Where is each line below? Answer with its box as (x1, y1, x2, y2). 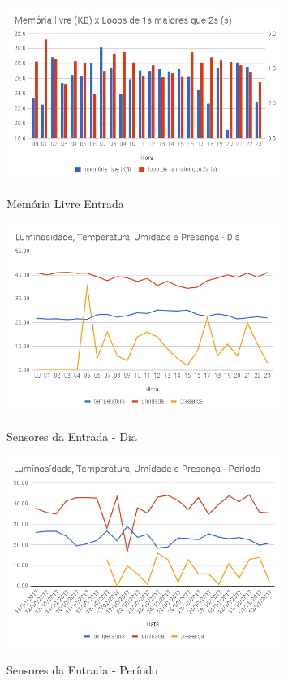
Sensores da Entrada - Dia (6, 427, 137, 444)
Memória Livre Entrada (6, 194, 124, 212)
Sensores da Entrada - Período (6, 661, 158, 679)
